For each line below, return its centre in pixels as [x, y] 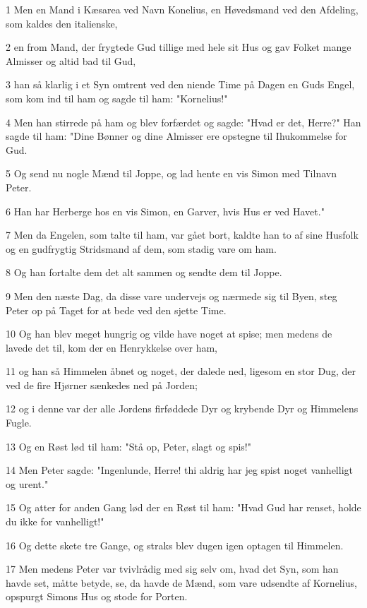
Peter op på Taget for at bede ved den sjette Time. [116, 310]
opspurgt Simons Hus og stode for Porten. [97, 596]
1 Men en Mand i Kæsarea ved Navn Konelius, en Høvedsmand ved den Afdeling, [182, 9]
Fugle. [19, 423]
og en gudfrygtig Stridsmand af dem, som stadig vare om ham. [141, 248]
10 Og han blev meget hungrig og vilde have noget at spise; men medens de [169, 334]
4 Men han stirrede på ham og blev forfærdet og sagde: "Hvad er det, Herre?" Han [183, 122]
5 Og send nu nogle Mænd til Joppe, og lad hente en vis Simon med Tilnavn [171, 173]
